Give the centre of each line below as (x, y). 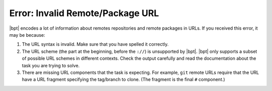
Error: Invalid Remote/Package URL (84, 13)
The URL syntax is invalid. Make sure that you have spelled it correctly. (95, 44)
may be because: (27, 35)
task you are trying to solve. (51, 65)
